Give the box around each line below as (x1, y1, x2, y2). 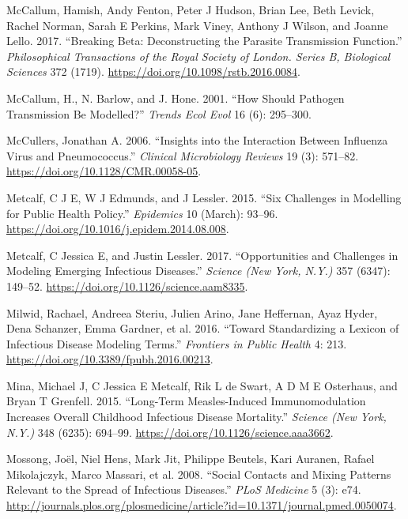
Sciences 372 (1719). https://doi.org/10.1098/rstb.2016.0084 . (6, 63, 300, 80)
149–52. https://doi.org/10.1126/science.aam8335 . (6, 277, 248, 294)
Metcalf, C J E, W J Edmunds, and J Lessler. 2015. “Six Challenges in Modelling (6, 189, 402, 205)
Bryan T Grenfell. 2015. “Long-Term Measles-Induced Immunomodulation (6, 393, 366, 409)
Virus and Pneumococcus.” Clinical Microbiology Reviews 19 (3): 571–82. (6, 147, 359, 164)
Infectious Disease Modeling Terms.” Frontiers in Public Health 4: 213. (6, 335, 347, 352)
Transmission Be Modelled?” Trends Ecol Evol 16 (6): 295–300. (6, 105, 312, 122)
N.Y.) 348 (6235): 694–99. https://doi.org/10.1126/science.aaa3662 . (6, 423, 334, 440)
